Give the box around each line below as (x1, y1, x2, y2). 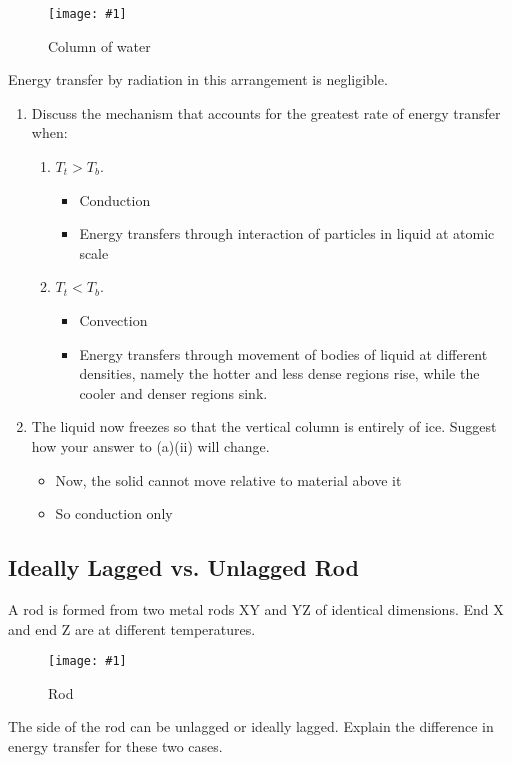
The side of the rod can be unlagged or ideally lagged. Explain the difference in (8, 716, 494, 737)
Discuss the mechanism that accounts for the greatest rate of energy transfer (31, 102, 501, 123)
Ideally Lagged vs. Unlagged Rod (8, 552, 359, 583)
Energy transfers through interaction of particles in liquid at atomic (79, 223, 495, 244)
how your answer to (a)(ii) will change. (31, 435, 270, 456)
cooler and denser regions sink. (79, 382, 268, 403)
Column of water (48, 35, 151, 56)
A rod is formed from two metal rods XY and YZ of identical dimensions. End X (8, 598, 504, 619)
